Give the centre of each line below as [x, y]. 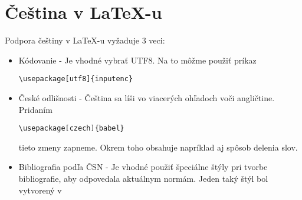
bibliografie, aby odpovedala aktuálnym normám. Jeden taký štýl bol [143, 178]
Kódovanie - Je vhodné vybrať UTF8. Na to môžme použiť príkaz [137, 60]
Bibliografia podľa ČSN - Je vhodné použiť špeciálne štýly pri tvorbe [143, 167]
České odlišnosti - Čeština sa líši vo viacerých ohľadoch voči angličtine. [147, 97]
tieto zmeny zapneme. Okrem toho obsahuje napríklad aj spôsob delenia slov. [158, 147]
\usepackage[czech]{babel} [71, 129]
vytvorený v [40, 190]
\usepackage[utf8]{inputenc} [76, 79]
